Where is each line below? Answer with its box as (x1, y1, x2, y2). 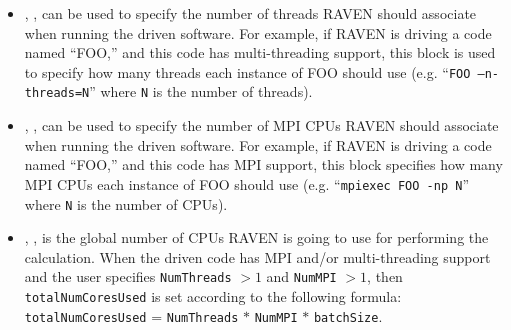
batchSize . (313, 305, 383, 326)
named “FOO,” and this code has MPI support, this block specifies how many (24, 154, 503, 175)
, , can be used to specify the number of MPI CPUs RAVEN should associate (24, 115, 499, 136)
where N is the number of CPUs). (24, 193, 228, 214)
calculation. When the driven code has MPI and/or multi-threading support (24, 246, 491, 267)
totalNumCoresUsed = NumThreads (24, 305, 239, 326)
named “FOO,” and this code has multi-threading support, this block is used (24, 42, 496, 63)
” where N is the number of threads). (89, 81, 313, 102)
